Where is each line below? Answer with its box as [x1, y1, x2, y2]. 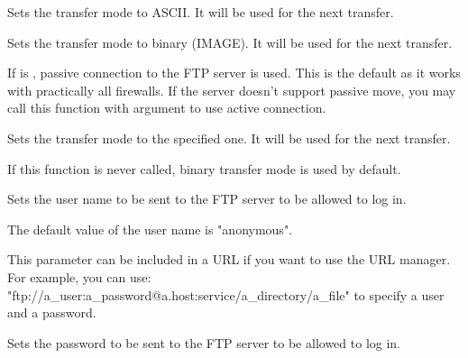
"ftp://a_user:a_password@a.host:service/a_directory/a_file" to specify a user [7, 285, 445, 304]
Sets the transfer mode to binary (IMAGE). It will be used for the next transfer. [7, 32, 453, 51]
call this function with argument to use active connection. [7, 98, 326, 117]
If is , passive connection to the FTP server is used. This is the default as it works [7, 63, 461, 82]
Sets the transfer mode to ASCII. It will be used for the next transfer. [7, 3, 394, 21]
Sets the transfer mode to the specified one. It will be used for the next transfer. [7, 128, 451, 147]
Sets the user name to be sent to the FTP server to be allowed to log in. [7, 189, 407, 208]
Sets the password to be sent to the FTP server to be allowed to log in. [7, 333, 401, 352]
